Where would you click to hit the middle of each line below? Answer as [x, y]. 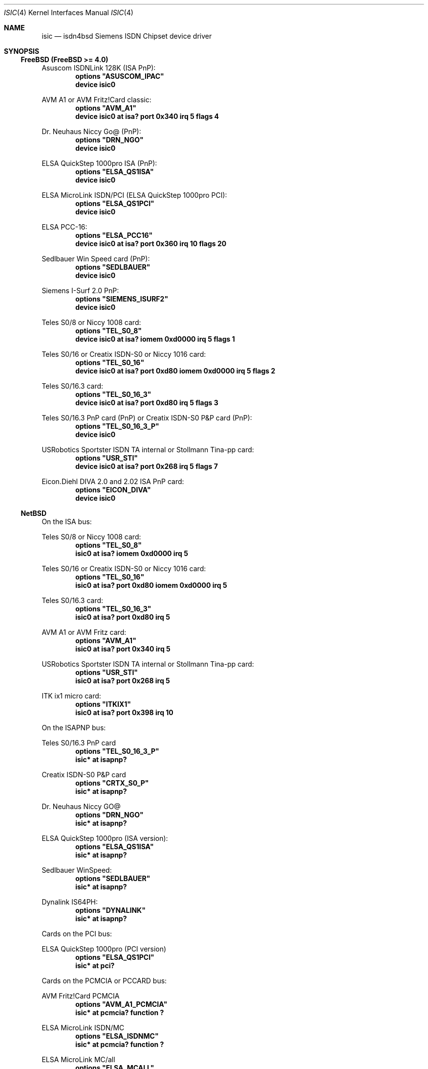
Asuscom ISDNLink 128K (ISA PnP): [99, 68]
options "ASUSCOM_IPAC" [120, 76]
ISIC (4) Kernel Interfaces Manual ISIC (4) [69, 12]
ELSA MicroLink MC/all [78, 1059]
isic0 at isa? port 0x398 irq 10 [124, 712]
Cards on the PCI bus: [77, 934]
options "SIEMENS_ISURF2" [122, 299]
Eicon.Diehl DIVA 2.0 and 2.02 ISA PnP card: [113, 481]
